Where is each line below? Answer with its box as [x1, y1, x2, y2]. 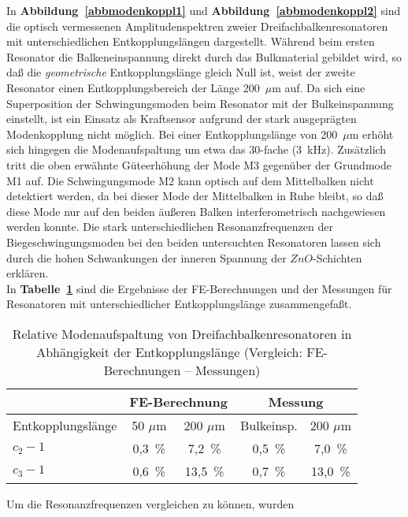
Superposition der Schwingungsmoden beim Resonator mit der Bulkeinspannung [6, 95, 394, 111]
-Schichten [313, 249, 362, 266]
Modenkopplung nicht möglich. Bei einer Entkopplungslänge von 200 [6, 125, 338, 142]
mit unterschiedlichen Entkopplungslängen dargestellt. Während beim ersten [6, 33, 375, 50]
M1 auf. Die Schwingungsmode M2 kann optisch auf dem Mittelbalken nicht [6, 172, 374, 188]
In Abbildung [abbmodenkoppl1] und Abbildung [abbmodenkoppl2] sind [6, 2, 401, 18]
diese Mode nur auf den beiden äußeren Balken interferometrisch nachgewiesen [6, 203, 386, 219]
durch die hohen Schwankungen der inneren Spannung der [6, 249, 287, 266]
